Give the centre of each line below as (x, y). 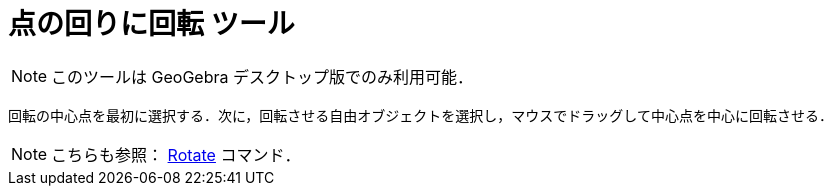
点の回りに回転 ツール (151, 24)
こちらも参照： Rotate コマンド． (176, 154)
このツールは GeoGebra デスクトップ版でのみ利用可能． (262, 76)
